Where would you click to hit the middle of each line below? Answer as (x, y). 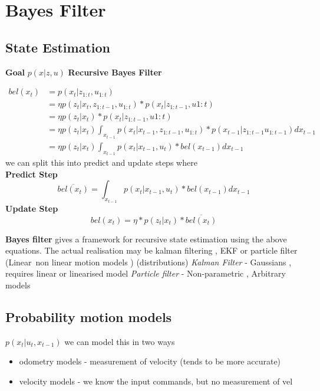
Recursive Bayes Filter (115, 72)
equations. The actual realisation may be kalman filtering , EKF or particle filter (151, 250)
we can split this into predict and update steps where (101, 162)
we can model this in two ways (120, 341)
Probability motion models (89, 317)
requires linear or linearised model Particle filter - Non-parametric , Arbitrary (146, 273)
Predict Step (32, 174)
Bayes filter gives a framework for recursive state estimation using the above (146, 239)
